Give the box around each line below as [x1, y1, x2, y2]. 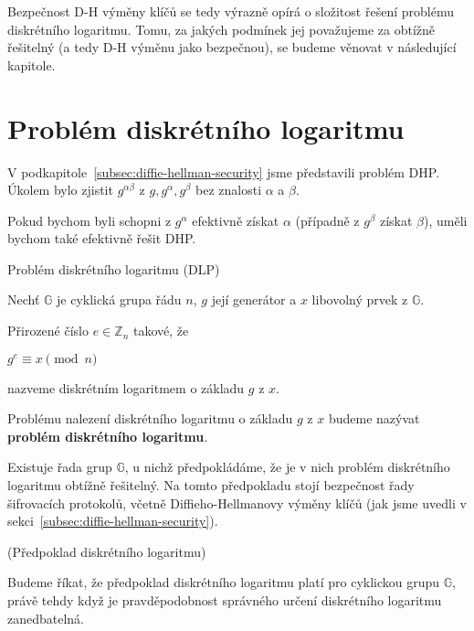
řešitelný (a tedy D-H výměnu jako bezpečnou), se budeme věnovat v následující [7, 37, 457, 57]
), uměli [424, 210, 468, 230]
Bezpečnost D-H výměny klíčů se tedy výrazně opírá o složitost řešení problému [7, 2, 454, 20]
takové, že [132, 321, 189, 340]
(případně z [295, 210, 360, 230]
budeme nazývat [328, 409, 420, 428]
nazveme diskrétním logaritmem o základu [7, 378, 245, 397]
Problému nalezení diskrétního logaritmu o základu [7, 409, 293, 428]
